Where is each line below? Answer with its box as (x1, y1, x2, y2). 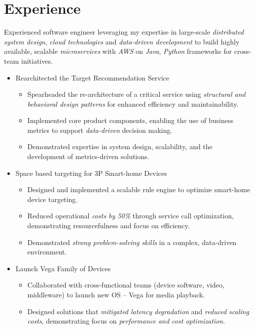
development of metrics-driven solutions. (27, 151, 149, 162)
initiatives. (21, 55, 53, 66)
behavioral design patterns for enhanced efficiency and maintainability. (27, 98, 239, 109)
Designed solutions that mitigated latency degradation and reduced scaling (27, 306, 249, 316)
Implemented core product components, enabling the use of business (27, 115, 233, 125)
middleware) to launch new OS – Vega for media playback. (27, 289, 205, 299)
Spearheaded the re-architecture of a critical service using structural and (27, 89, 246, 99)
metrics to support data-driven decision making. (27, 124, 173, 135)
